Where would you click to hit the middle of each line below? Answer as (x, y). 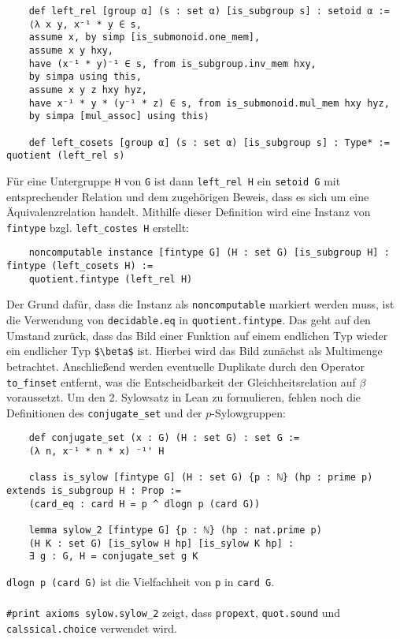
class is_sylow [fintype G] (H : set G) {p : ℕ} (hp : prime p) (201, 478)
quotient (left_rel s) (66, 156)
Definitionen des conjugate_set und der (104, 412)
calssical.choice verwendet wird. (92, 628)
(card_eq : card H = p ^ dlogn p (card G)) (144, 504)
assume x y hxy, (71, 50)
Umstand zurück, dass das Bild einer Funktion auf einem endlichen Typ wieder (197, 335)
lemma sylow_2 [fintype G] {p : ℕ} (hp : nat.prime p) (175, 530)
